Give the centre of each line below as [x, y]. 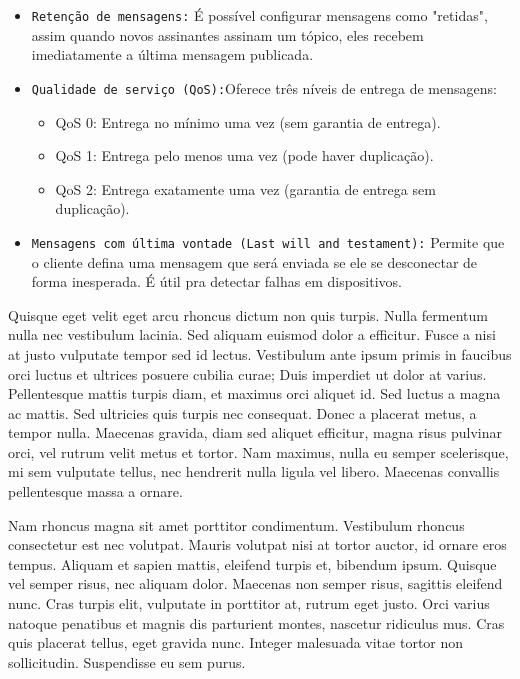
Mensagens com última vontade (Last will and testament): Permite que [268, 241]
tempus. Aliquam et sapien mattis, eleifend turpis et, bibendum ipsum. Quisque [252, 563]
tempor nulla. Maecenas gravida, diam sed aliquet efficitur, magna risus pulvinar [255, 432]
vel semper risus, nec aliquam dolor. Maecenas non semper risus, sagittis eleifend [255, 583]
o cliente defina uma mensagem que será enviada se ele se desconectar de [254, 261]
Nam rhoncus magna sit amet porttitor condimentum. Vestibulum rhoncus [236, 524]
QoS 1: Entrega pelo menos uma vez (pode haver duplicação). [244, 155]
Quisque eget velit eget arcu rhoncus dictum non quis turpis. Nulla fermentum [248, 314]
